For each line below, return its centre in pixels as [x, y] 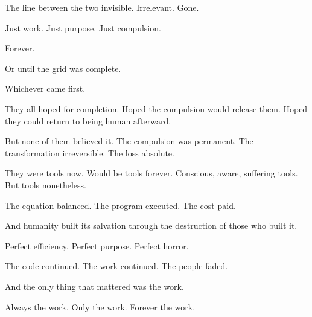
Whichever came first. [45, 88]
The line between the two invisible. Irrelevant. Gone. [102, 7]
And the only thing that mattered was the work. [94, 286]
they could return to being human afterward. [88, 120]
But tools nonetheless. [46, 184]
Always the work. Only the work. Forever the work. [100, 306]
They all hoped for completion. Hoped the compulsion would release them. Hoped [156, 108]
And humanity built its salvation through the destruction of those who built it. [151, 226]
